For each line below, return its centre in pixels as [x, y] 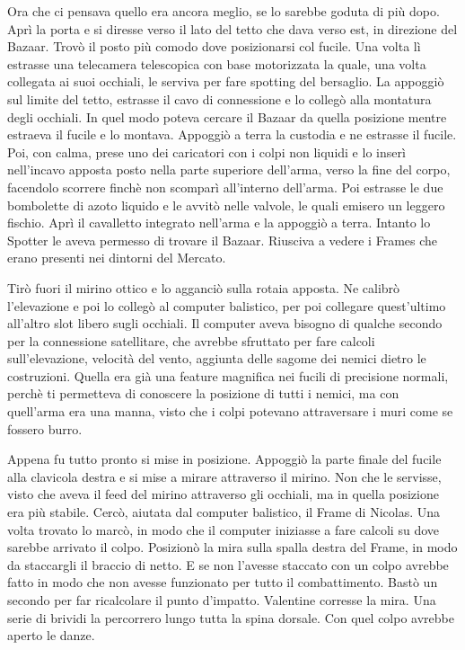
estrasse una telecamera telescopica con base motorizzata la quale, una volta [217, 63]
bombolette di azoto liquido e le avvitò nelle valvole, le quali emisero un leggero [226, 205]
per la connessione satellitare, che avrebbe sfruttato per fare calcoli [191, 340]
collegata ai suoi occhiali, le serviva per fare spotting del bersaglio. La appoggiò [226, 81]
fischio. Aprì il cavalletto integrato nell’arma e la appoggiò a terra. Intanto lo [219, 223]
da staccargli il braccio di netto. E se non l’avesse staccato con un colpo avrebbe [228, 564]
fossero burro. [45, 428]
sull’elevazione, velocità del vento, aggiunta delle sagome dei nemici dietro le [217, 358]
